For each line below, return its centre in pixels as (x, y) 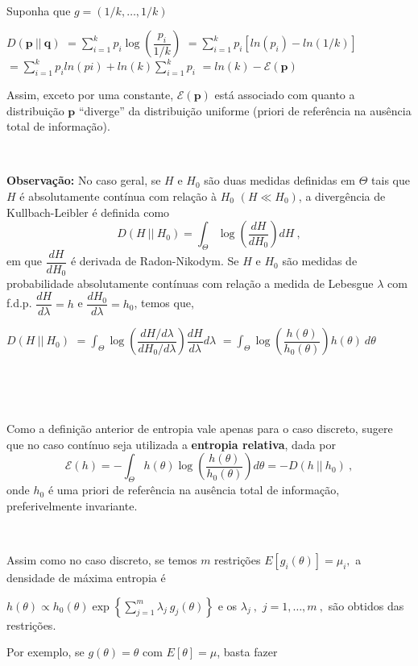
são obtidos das (366, 605)
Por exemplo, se (46, 652)
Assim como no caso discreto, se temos (102, 560)
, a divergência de (342, 196)
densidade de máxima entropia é (86, 578)
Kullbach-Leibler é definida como (88, 212)
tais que (391, 180)
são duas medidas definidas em (280, 180)
